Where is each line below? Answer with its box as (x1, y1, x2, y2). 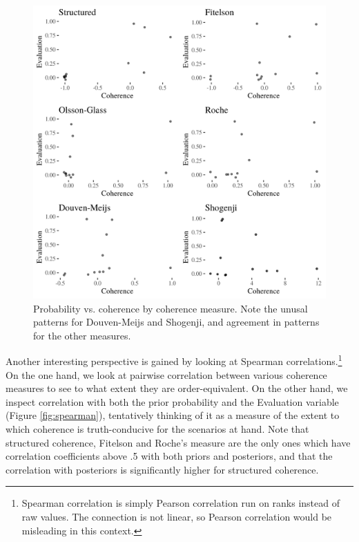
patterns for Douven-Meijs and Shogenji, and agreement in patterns (33, 315, 320, 329)
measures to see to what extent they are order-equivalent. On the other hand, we (6, 381, 348, 395)
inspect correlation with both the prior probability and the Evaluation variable (6, 394, 339, 409)
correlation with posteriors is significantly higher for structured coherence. (6, 462, 319, 476)
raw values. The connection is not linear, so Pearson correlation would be (21, 509, 332, 523)
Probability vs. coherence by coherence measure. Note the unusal (33, 301, 308, 315)
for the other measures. (33, 328, 131, 342)
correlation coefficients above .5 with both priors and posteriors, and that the (6, 449, 333, 463)
